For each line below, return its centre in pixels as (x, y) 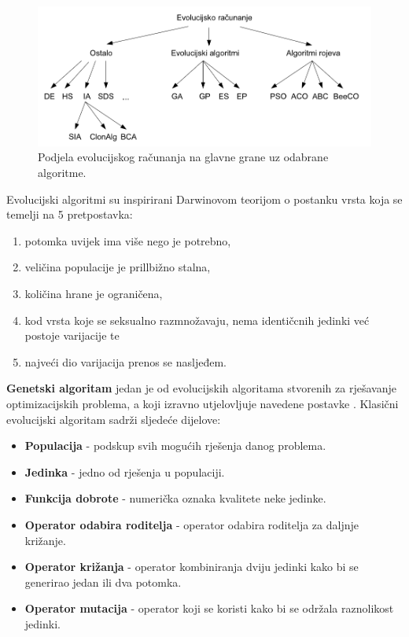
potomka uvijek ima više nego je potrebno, (128, 240)
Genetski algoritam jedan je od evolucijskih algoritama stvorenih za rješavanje (201, 388)
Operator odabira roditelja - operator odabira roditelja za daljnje (192, 524)
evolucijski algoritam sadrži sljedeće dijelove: (114, 419)
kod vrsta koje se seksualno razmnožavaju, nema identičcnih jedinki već (197, 320)
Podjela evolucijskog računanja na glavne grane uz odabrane (183, 157)
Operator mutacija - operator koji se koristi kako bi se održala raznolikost (209, 608)
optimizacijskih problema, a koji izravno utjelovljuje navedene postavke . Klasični (203, 403)
